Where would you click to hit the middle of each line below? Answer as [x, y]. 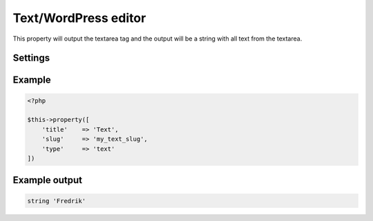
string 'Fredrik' [57, 201]
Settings [31, 58]
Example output [48, 180]
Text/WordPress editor [79, 18]
